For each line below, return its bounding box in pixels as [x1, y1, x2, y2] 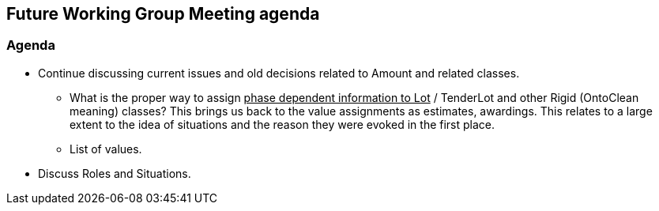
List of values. [70, 141, 142, 156]
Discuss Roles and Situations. [38, 166, 191, 180]
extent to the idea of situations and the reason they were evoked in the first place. [70, 117, 495, 131]
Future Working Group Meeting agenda [6, 4, 320, 24]
